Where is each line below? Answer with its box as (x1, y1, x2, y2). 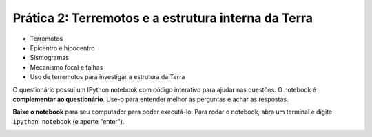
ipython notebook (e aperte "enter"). (12, 117, 125, 125)
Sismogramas (30, 54, 69, 62)
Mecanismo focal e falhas (30, 63, 103, 72)
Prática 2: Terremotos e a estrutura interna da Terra (12, 10, 313, 25)
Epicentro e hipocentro (30, 43, 95, 52)
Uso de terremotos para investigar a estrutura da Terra (30, 73, 185, 81)
